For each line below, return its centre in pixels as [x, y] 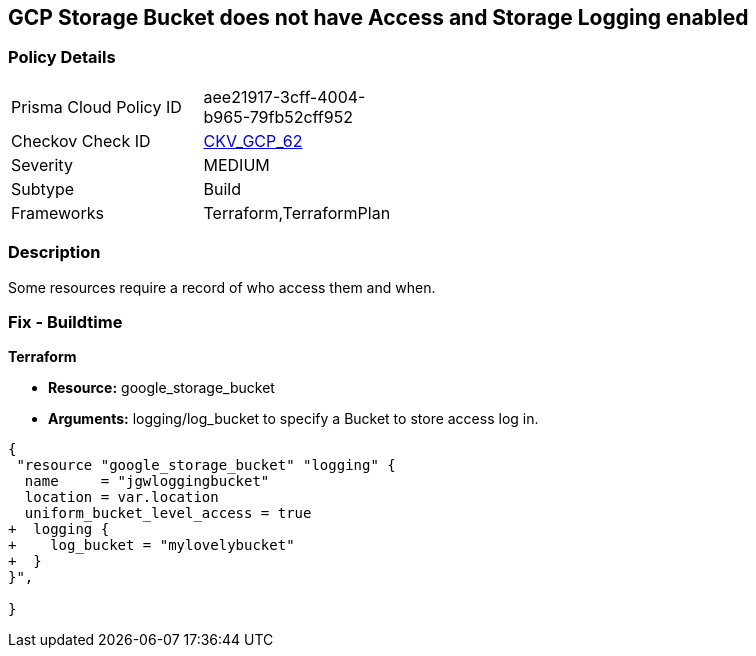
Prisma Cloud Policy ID [96, 106]
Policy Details [62, 57]
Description [54, 252]
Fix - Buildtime [65, 321]
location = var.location [121, 497]
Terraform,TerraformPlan [297, 212]
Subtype [43, 188]
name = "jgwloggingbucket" [147, 481]
